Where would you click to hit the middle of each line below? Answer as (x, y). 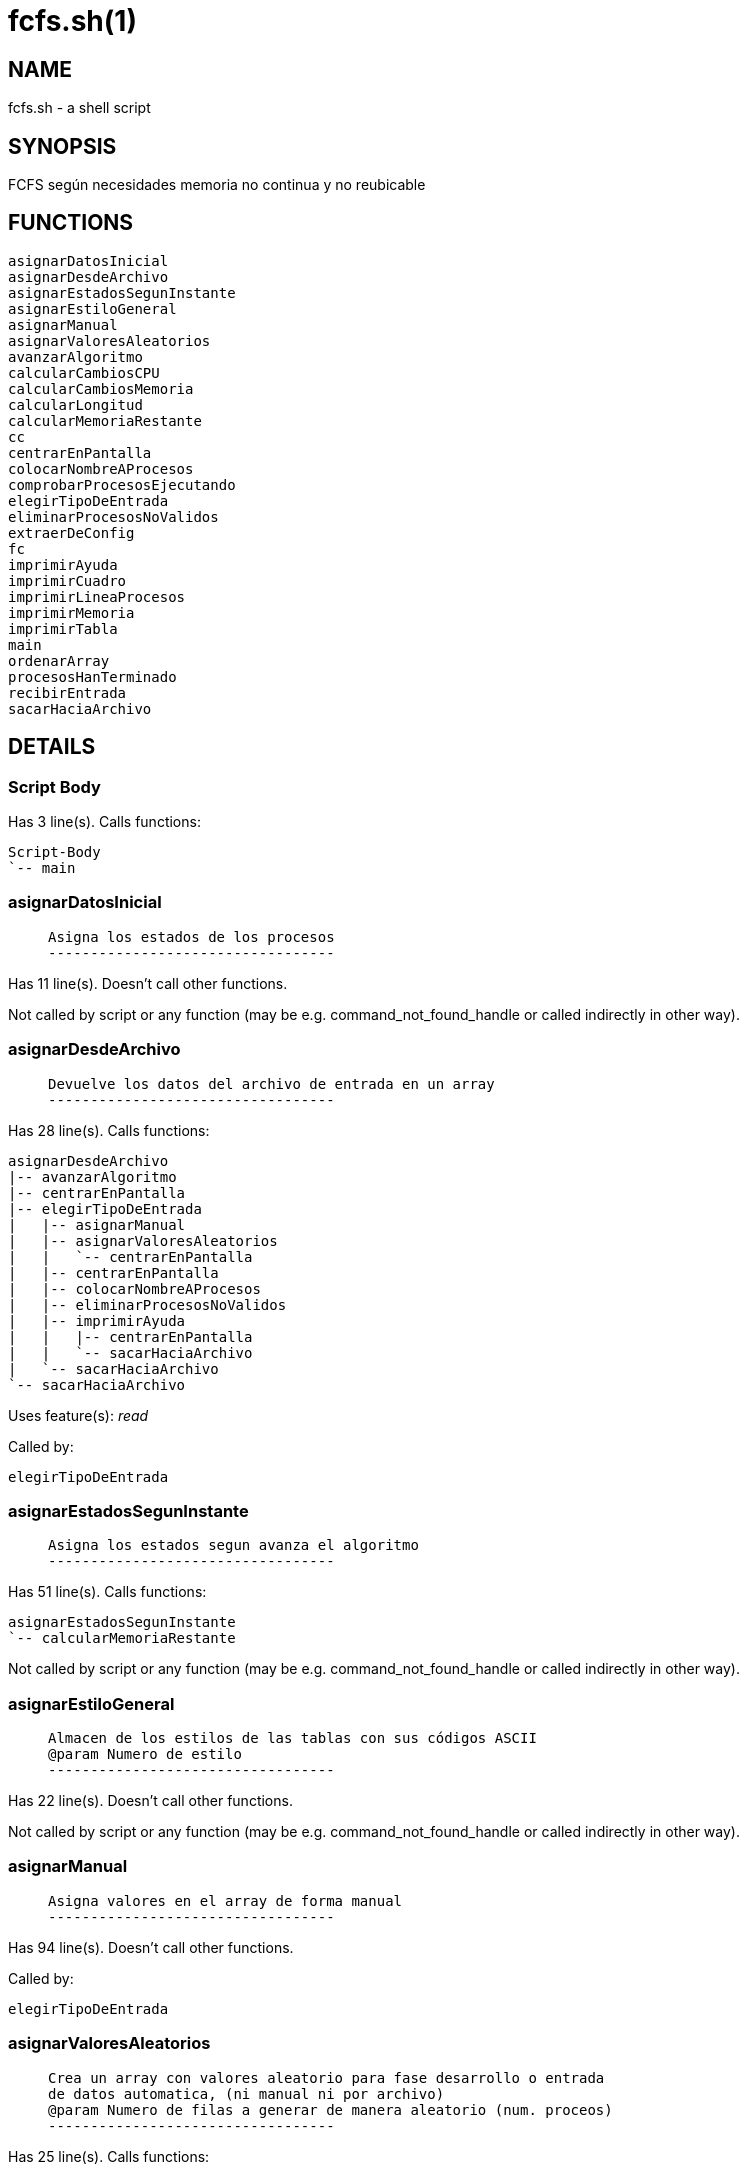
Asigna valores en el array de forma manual (225, 1900)
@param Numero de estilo (145, 1754)
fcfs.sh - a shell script (79, 108)
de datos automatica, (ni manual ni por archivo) (246, 2093)
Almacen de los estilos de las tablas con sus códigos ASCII (292, 1738)
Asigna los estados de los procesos (191, 936)
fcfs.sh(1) (72, 21)
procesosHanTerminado (92, 676)
